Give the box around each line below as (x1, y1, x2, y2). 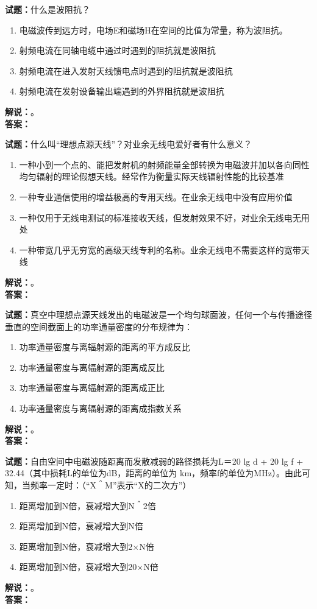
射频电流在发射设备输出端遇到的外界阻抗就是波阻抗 (19, 85, 224, 97)
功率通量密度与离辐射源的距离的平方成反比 (19, 340, 190, 353)
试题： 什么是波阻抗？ (5, 3, 90, 15)
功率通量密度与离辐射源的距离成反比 (19, 361, 165, 373)
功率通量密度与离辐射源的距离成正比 (19, 381, 165, 394)
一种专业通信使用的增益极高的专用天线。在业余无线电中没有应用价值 (19, 190, 293, 203)
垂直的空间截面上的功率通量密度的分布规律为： (5, 320, 193, 333)
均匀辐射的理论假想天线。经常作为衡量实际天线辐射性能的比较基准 (19, 170, 284, 183)
